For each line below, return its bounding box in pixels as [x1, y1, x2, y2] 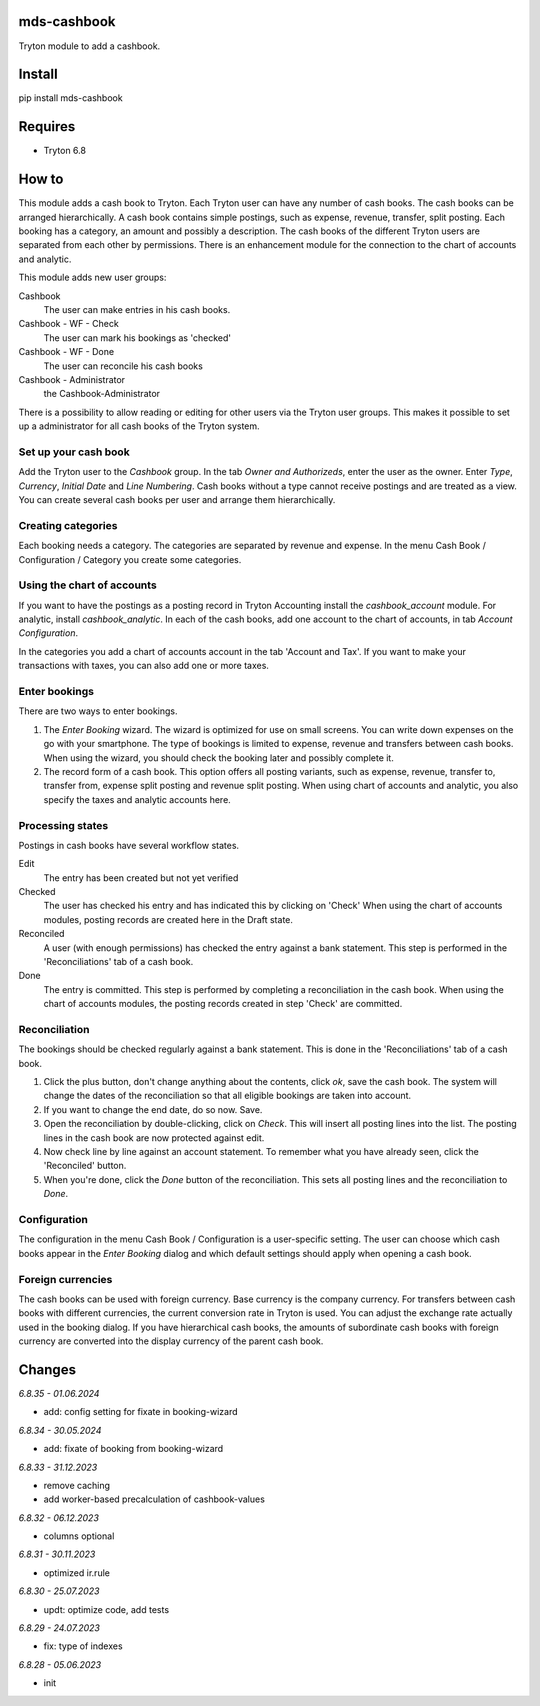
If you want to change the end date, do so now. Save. [43, 1103, 263, 1115]
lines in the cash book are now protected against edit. [43, 1131, 265, 1144]
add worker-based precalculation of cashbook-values [43, 1493, 265, 1505]
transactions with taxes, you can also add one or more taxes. [18, 660, 270, 672]
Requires [18, 118, 76, 135]
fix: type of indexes [43, 1640, 124, 1652]
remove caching [43, 1479, 110, 1491]
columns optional [43, 1530, 115, 1542]
